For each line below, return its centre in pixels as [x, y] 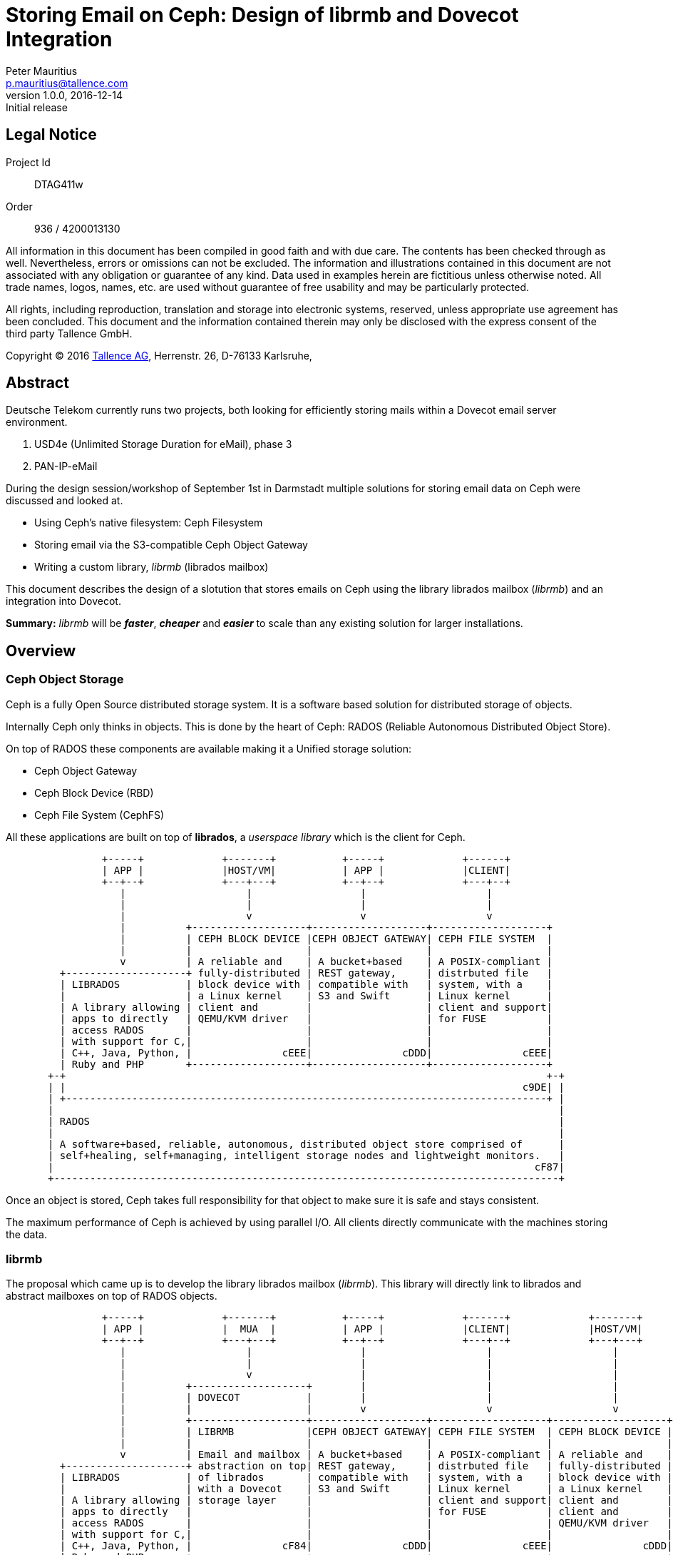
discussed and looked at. [65, 501]
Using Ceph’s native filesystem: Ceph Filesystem [149, 523]
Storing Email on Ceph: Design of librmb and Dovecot [262, 15]
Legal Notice [51, 135]
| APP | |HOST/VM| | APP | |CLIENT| [306, 870]
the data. [26, 1234]
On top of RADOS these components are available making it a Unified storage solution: [209, 748]
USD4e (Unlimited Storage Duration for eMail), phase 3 [163, 444]
